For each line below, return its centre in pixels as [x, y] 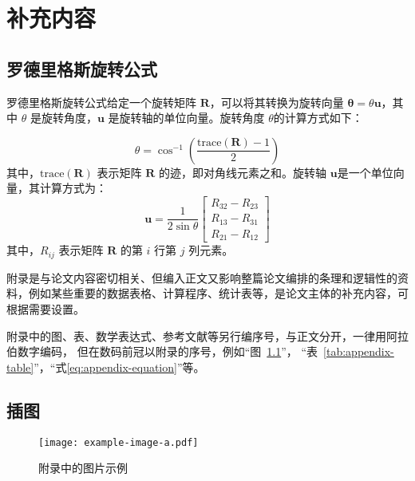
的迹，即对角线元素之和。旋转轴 [243, 172]
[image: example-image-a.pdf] [119, 442]
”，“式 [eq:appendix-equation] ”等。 [119, 367]
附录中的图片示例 [83, 468]
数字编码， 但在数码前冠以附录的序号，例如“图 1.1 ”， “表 [168, 351]
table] [20, 367]
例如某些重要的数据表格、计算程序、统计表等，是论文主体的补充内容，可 [218, 293]
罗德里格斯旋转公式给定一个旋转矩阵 [101, 102]
